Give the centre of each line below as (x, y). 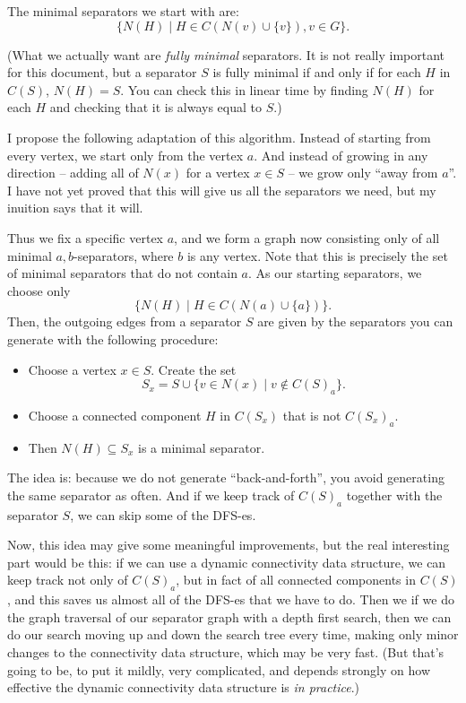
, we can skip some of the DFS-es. (163, 514)
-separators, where (124, 255)
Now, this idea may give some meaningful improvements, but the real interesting (229, 545)
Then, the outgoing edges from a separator (125, 321)
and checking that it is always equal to (155, 107)
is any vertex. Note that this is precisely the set (317, 255)
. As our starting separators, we (335, 273)
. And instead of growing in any (341, 155)
